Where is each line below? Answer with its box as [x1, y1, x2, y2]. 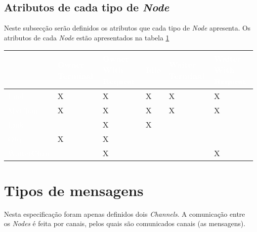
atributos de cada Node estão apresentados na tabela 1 [4, 32, 170, 42]
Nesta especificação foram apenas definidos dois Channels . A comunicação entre [4, 208, 245, 219]
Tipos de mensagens [4, 180, 144, 200]
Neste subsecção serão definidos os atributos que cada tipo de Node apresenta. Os [4, 23, 251, 33]
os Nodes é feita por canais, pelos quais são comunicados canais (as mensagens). [4, 218, 246, 229]
